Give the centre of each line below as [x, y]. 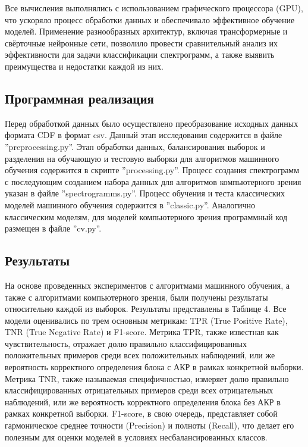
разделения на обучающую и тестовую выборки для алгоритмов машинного [142, 158]
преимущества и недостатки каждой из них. [84, 66]
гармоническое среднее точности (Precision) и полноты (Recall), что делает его [150, 425]
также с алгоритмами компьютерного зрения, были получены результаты [136, 297]
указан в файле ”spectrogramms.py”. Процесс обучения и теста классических [145, 193]
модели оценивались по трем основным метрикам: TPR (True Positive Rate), [146, 320]
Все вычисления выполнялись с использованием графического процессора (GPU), [154, 8]
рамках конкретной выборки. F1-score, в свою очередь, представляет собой [141, 413]
